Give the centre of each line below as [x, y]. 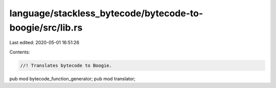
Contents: [20, 52]
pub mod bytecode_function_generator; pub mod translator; [72, 78]
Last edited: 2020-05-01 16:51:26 [44, 43]
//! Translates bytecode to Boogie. [66, 65]
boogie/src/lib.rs [46, 27]
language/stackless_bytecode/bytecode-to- [106, 13]
